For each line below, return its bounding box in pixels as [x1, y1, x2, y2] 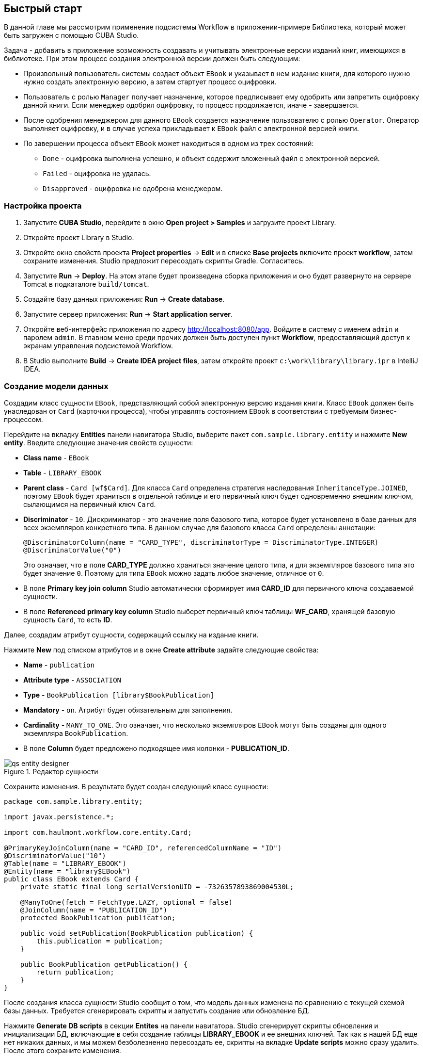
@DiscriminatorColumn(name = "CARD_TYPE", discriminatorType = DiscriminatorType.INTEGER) [23, 538, 379, 546]
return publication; [36, 968, 114, 976]
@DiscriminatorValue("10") [4, 851, 106, 860]
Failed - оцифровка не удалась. [43, 169, 151, 178]
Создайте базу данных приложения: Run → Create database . [23, 295, 225, 304]
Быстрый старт [4, 2, 82, 15]
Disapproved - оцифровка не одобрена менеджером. [43, 184, 223, 193]
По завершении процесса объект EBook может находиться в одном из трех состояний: [23, 139, 314, 148]
